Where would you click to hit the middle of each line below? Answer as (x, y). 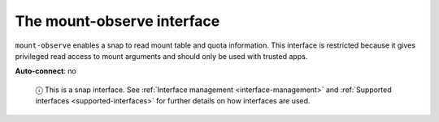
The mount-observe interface (117, 21)
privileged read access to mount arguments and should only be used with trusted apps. (161, 56)
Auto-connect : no (46, 71)
